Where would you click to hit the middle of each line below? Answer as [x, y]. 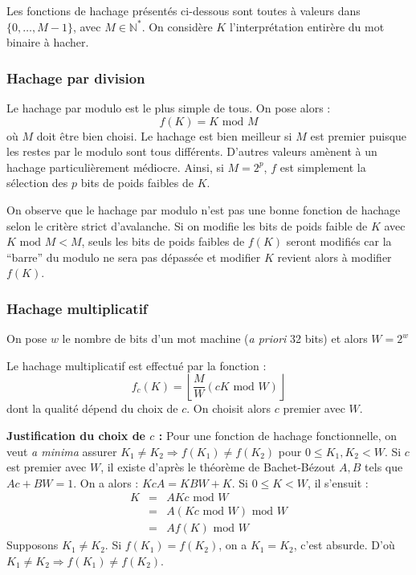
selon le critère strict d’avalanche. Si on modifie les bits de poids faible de [187, 225]
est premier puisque [359, 135]
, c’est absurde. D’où [344, 545]
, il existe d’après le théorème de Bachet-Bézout [218, 467]
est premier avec [47, 467]
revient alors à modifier [334, 257]
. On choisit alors [229, 408]
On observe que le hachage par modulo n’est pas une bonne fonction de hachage [204, 209]
